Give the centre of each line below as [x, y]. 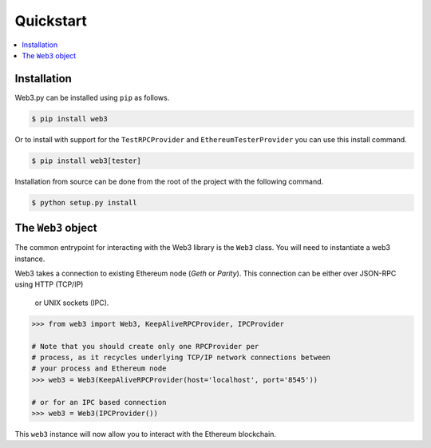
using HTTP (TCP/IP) [49, 284]
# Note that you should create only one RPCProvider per [145, 346]
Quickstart [51, 21]
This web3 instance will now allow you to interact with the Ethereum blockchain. [146, 434]
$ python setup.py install [84, 202]
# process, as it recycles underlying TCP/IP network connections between [181, 357]
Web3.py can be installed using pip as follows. [92, 97]
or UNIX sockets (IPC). [72, 303]
